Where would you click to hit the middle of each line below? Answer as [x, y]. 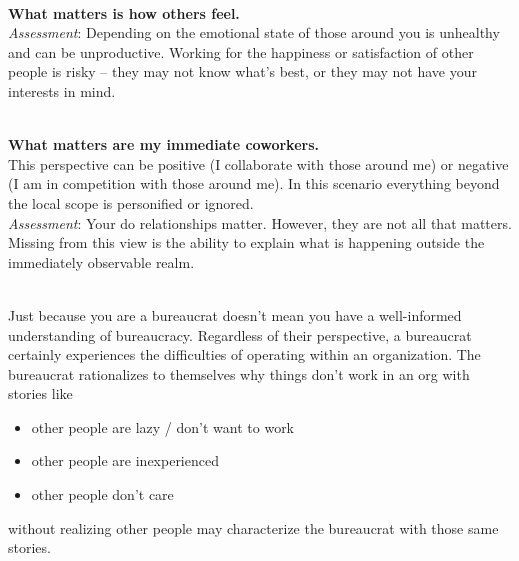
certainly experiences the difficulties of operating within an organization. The [244, 354]
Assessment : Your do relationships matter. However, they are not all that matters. [260, 222]
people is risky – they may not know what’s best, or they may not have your [243, 71]
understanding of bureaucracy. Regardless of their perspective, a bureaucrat [240, 334]
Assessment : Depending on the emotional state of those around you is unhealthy [254, 32]
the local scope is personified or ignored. [131, 202]
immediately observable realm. [101, 261]
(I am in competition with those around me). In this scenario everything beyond [254, 183]
